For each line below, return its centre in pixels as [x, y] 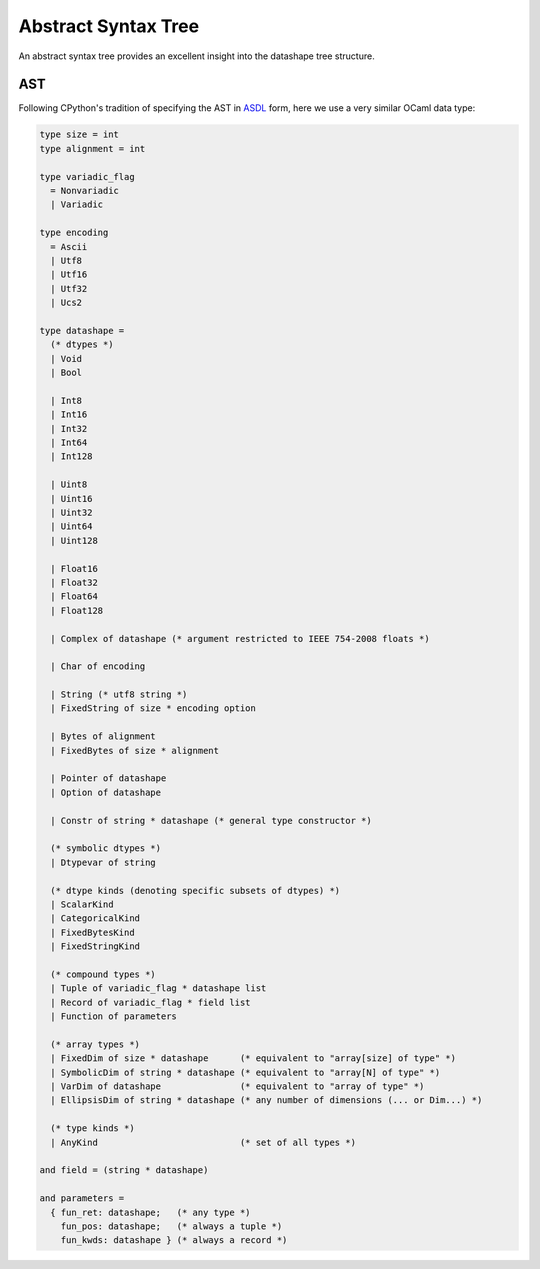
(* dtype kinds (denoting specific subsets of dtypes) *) [195, 890]
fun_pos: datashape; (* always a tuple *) [171, 1226]
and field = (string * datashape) [124, 1170]
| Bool [66, 373]
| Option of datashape [106, 792]
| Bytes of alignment [103, 736]
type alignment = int [92, 148]
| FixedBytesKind [92, 932]
